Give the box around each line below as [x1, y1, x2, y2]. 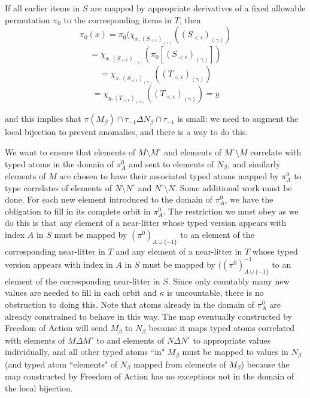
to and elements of [96, 333, 165, 346]
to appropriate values [193, 333, 271, 346]
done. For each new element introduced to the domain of [5, 193, 212, 206]
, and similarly [227, 157, 281, 170]
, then [179, 13, 201, 26]
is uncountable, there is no [167, 286, 264, 299]
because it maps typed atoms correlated [148, 322, 295, 334]
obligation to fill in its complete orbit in [5, 204, 151, 217]
